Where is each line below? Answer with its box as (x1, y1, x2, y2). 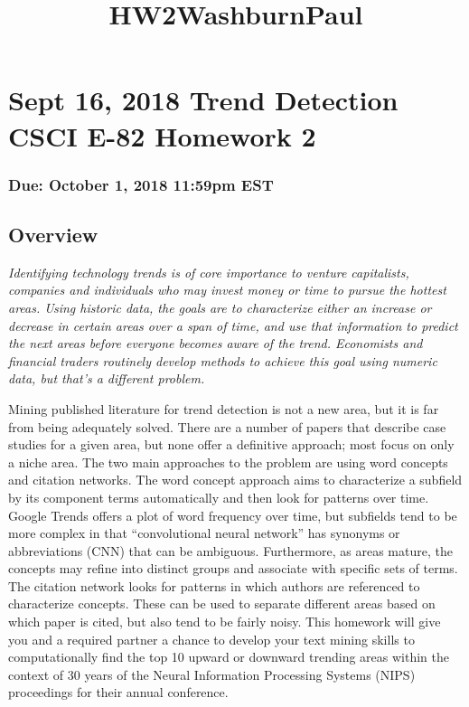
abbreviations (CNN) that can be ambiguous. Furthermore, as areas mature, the (8, 541, 453, 560)
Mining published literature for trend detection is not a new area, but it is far (8, 399, 439, 418)
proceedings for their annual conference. (8, 683, 229, 702)
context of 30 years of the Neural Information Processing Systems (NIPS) (8, 665, 416, 683)
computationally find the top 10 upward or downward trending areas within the (8, 647, 449, 666)
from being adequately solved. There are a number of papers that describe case (8, 417, 446, 436)
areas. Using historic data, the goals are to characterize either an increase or (8, 297, 432, 316)
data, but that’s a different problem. (8, 369, 205, 388)
